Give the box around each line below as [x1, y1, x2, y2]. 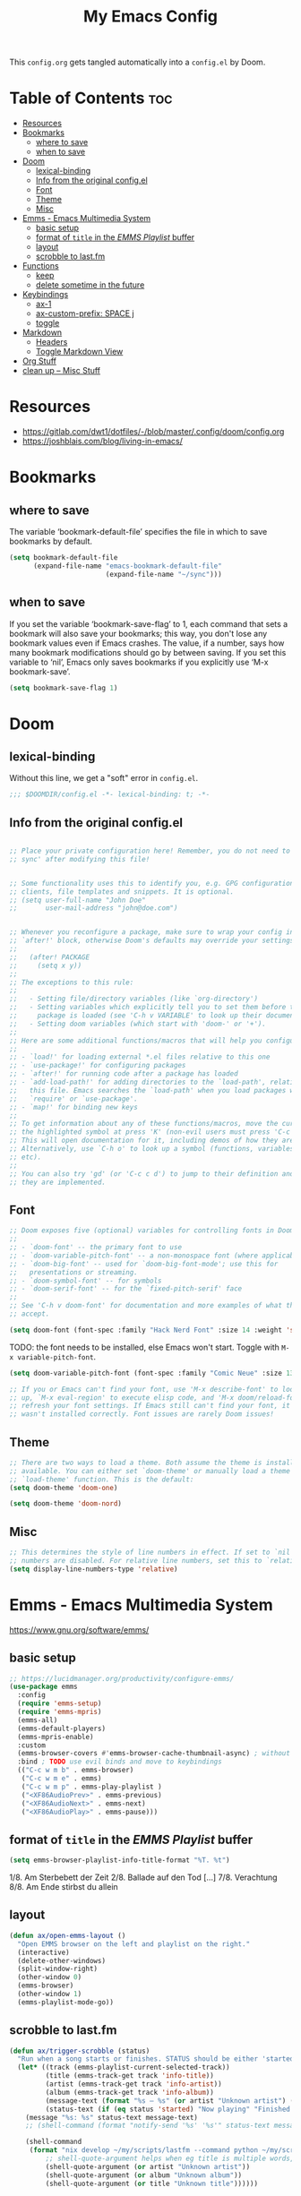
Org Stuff [21, 356, 56, 366]
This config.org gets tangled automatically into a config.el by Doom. [9, 56, 266, 68]
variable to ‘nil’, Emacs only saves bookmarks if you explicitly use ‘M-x [9, 656, 269, 667]
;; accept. [9, 1309, 50, 1318]
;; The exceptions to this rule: [9, 978, 134, 987]
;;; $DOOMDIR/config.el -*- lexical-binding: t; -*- [9, 790, 211, 799]
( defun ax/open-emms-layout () [9, 1931, 126, 1940]
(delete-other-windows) [17, 1956, 106, 1965]
